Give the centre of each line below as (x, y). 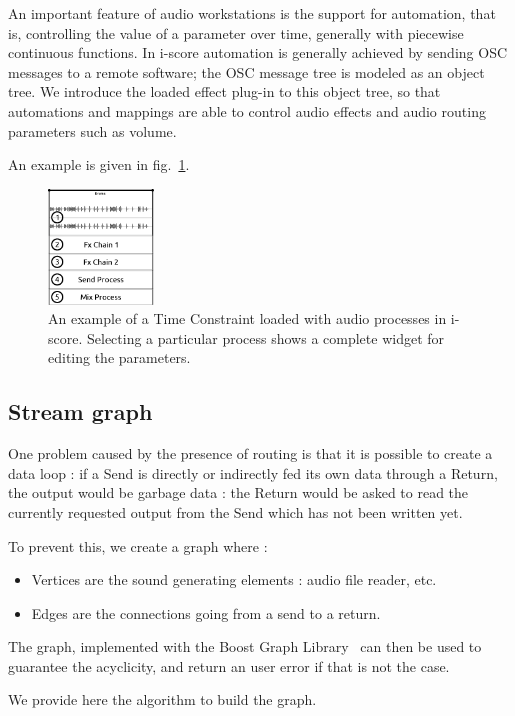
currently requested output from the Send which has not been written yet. (235, 511)
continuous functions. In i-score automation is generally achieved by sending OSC (258, 52)
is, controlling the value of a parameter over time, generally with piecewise (236, 32)
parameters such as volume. (92, 130)
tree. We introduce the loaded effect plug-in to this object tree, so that (224, 91)
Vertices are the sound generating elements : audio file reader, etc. (234, 579)
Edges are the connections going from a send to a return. (206, 612)
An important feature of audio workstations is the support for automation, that (252, 13)
